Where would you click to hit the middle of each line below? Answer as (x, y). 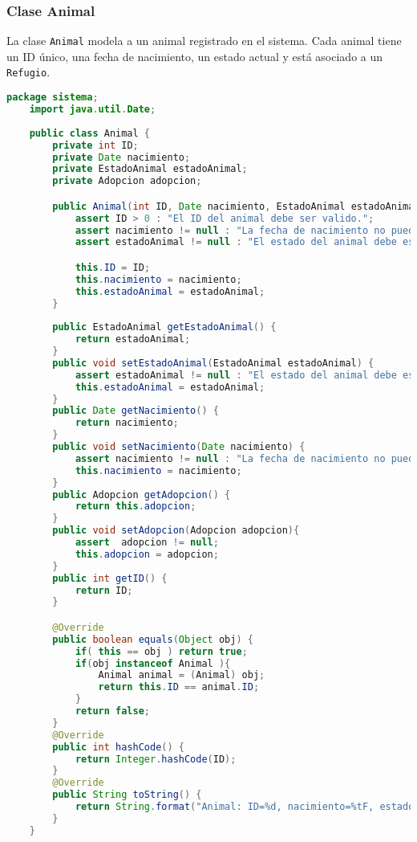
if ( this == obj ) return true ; (161, 651)
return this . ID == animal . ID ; (179, 687)
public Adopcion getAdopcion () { (142, 495)
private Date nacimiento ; (121, 157)
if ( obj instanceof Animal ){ (153, 663)
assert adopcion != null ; (147, 543)
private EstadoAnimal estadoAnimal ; (150, 169)
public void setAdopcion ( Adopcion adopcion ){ (176, 531)
